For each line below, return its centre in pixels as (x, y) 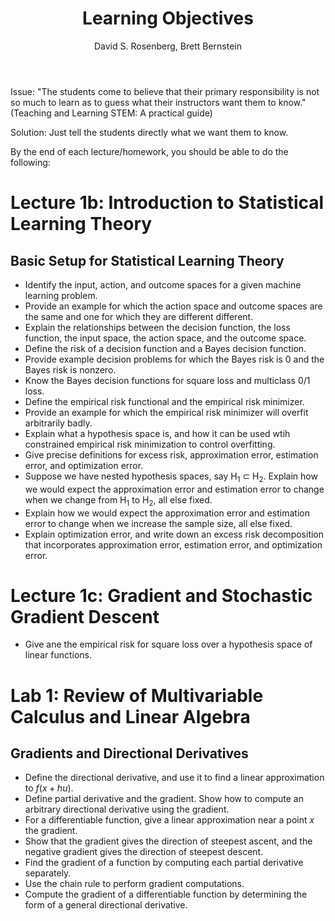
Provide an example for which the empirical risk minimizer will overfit (166, 412)
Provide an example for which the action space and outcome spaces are (173, 306)
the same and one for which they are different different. (139, 316)
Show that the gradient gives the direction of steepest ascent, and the (168, 841)
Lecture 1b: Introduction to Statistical (167, 203)
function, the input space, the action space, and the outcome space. (165, 338)
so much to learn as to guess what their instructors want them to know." (158, 102)
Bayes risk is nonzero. (70, 369)
